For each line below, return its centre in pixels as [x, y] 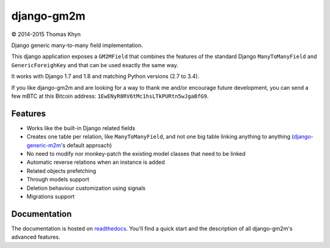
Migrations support [50, 196]
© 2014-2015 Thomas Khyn [46, 34]
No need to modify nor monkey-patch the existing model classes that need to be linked [136, 153]
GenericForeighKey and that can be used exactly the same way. [95, 65]
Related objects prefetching [61, 170]
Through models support [58, 180]
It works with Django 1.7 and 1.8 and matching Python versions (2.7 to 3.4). [105, 76]
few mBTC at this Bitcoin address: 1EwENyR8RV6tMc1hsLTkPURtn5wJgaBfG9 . [110, 96]
